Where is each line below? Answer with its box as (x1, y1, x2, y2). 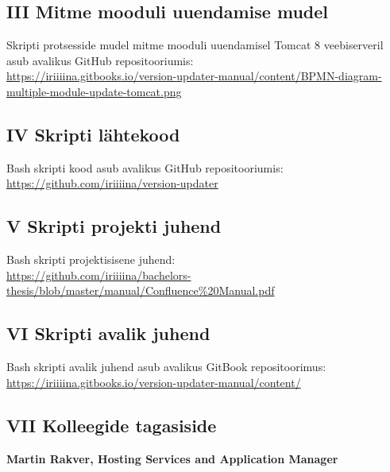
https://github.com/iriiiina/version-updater (6, 175, 218, 192)
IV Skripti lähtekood (6, 122, 180, 146)
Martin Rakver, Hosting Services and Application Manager (6, 450, 338, 466)
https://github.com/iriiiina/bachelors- (6, 266, 191, 283)
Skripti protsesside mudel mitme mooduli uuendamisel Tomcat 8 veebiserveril (6, 37, 384, 53)
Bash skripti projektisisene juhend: (6, 251, 176, 268)
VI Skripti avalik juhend (6, 321, 210, 346)
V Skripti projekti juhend (6, 214, 222, 238)
